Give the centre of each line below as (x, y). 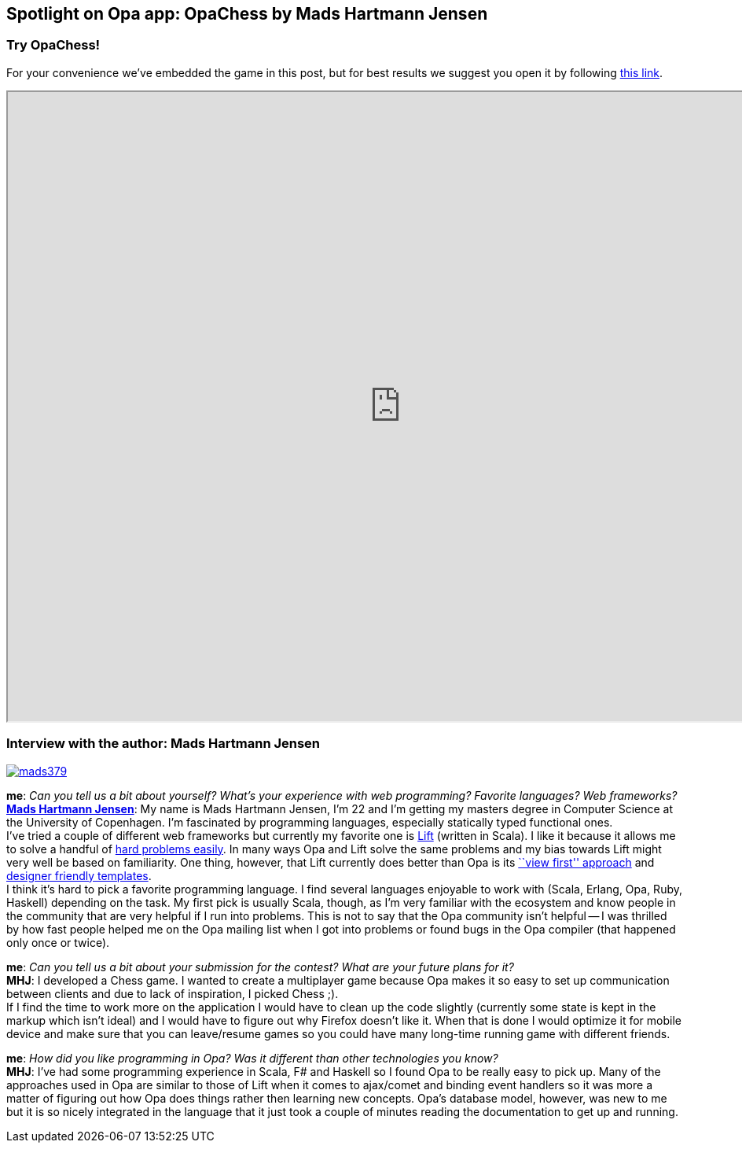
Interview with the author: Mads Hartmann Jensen (163, 744)
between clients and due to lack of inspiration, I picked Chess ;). (173, 993)
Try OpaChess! (53, 45)
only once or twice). (58, 942)
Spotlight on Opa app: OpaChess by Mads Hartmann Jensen (247, 14)
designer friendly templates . (79, 875)
